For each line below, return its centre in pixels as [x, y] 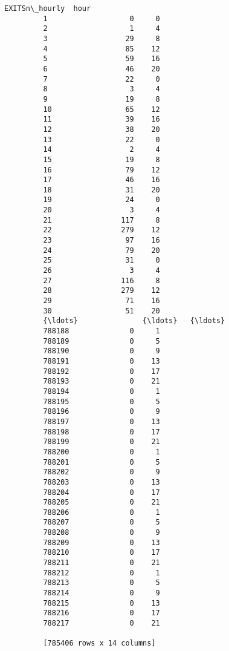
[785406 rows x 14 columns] [99, 643]
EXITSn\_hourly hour [48, 8]
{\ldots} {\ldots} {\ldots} [134, 321]
